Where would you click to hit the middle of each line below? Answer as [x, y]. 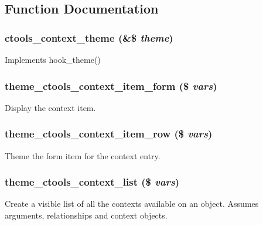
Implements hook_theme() [53, 59]
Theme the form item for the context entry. [83, 155]
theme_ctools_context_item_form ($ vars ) [111, 85]
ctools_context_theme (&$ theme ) [89, 37]
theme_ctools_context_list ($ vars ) [92, 182]
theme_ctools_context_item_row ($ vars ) [109, 134]
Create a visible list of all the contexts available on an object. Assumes [132, 204]
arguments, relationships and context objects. [86, 215]
